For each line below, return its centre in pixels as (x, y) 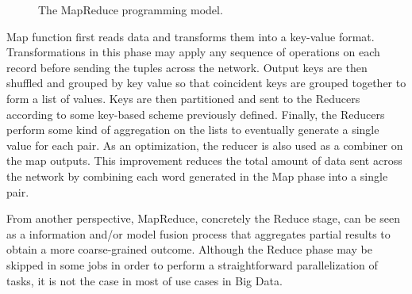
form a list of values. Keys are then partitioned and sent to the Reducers (183, 98)
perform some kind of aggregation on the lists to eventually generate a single (193, 130)
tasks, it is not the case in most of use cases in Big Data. (144, 280)
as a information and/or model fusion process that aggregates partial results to (198, 233)
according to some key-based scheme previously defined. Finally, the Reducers (196, 114)
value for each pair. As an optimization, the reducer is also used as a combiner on (205, 145)
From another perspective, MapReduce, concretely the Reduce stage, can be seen (203, 218)
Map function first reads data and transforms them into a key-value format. (191, 36)
